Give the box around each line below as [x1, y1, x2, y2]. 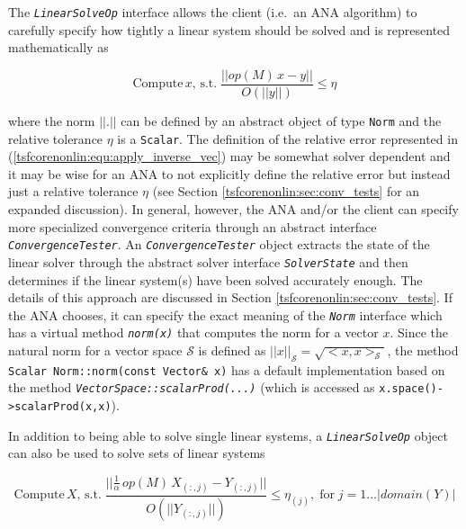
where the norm [8, 111, 95, 130]
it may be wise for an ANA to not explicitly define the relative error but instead [8, 164, 451, 183]
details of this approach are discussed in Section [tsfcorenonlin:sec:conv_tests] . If [8, 288, 453, 307]
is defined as [198, 341, 266, 359]
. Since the [390, 323, 448, 342]
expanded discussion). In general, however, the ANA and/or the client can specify [8, 200, 459, 218]
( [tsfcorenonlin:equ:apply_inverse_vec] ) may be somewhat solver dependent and [8, 147, 451, 166]
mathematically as [8, 38, 109, 57]
